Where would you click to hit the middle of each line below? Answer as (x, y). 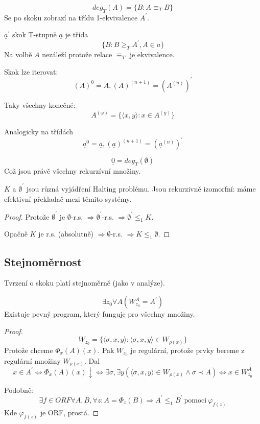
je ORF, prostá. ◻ (69, 412)
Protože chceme (29, 350)
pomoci (195, 400)
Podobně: (19, 390)
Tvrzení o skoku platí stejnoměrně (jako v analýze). (85, 283)
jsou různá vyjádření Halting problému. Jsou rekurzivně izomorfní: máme (141, 188)
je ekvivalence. (152, 54)
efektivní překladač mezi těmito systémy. (68, 198)
